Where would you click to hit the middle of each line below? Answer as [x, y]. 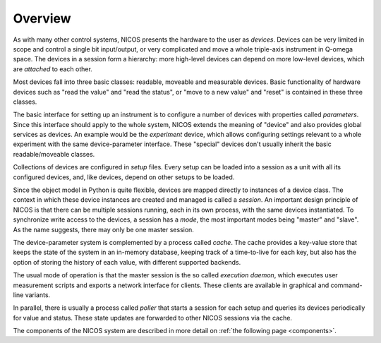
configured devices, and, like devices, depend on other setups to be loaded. [124, 177]
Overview [42, 18]
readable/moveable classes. [54, 154]
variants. [38, 295]
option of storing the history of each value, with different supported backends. [127, 262]
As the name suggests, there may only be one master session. [103, 229]
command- [346, 285]
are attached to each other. [53, 69]
